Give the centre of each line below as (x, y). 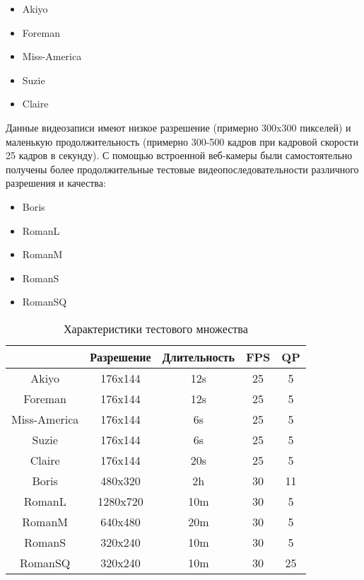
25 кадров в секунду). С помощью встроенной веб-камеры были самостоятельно (179, 155)
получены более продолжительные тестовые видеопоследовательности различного (182, 169)
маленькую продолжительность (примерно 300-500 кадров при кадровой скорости (182, 141)
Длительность (198, 356)
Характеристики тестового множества (155, 328)
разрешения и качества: (56, 183)
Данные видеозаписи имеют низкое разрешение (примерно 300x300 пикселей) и (178, 127)
